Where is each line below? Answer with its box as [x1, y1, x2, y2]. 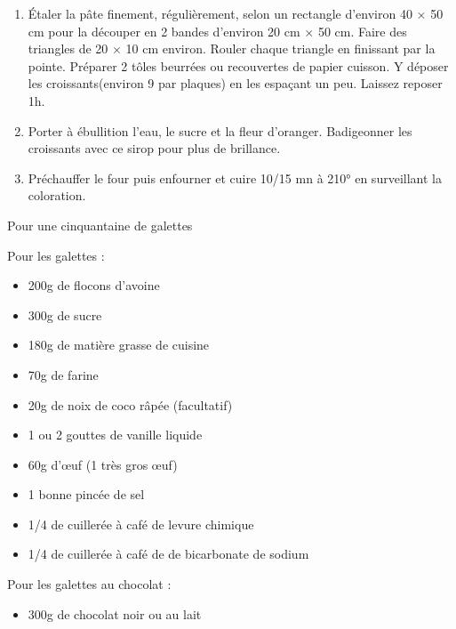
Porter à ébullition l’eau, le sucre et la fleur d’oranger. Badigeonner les [28, 121, 412, 140]
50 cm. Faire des [317, 21, 407, 40]
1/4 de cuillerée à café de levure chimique [28, 514, 254, 533]
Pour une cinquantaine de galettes [7, 215, 193, 234]
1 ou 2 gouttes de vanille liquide [28, 425, 203, 444]
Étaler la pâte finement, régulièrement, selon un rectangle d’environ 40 [28, 4, 412, 22]
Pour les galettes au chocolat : [7, 575, 172, 593]
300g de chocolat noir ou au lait [28, 604, 202, 623]
